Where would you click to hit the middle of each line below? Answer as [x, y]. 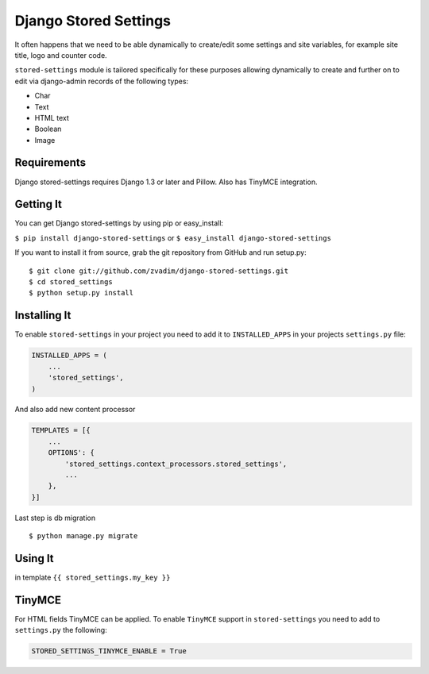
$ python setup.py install [81, 293]
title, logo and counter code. [61, 55]
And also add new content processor [75, 410]
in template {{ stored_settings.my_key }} [93, 578]
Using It [35, 558]
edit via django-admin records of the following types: [102, 81]
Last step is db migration [55, 518]
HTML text [52, 117]
